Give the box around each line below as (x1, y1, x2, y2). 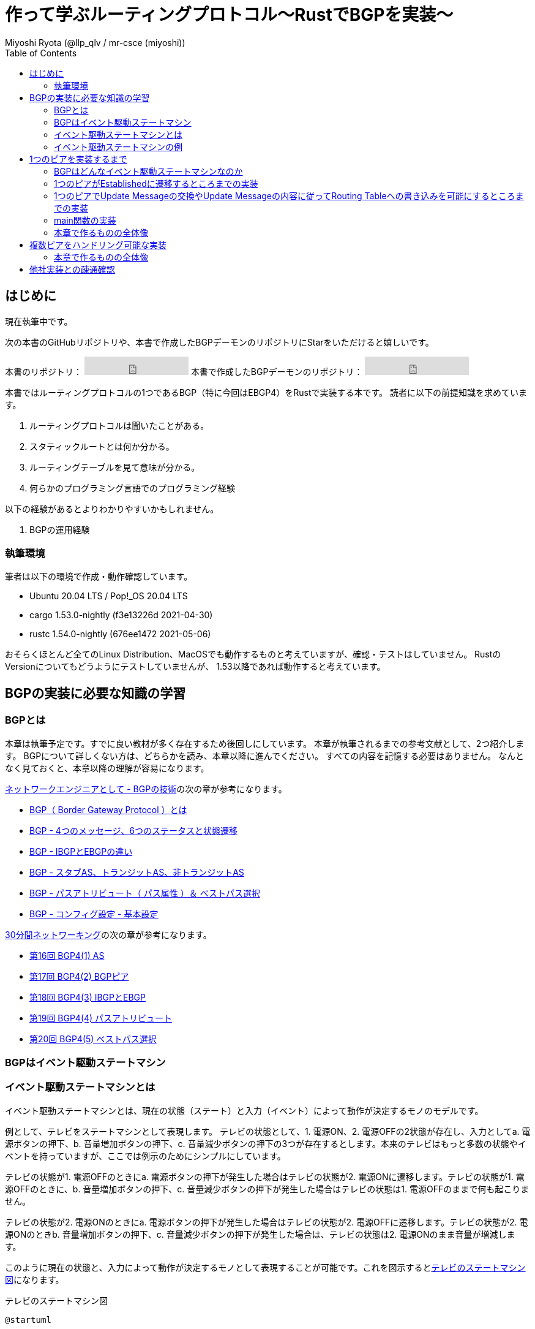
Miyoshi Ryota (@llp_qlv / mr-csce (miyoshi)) (5, 37, 185, 48)
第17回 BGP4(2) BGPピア (29, 971, 129, 982)
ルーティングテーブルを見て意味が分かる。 (29, 461, 200, 472)
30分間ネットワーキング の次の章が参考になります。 (5, 929, 212, 940)
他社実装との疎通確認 (29, 263, 115, 275)
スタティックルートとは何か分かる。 (29, 441, 174, 452)
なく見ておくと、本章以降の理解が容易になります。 (5, 762, 209, 773)
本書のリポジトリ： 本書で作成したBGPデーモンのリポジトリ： (5, 366, 363, 377)
